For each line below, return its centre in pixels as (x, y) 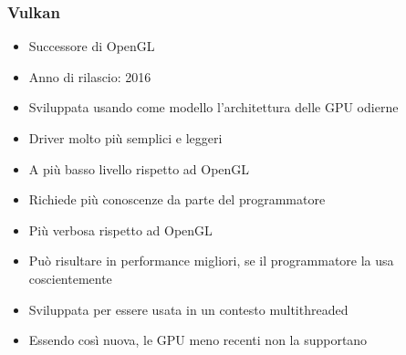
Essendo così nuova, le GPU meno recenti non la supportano (198, 340)
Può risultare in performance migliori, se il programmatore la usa (211, 261)
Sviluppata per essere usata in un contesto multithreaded (188, 309)
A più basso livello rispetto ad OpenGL (139, 168)
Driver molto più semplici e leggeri (125, 138)
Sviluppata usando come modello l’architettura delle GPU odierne (213, 107)
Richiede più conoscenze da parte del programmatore (177, 199)
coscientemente (70, 278)
